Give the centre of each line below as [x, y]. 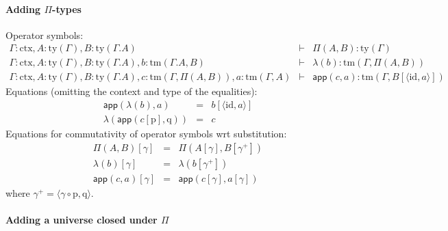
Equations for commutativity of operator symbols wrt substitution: [146, 134]
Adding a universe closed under [82, 220]
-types [67, 9]
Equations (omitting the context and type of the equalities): [132, 91]
